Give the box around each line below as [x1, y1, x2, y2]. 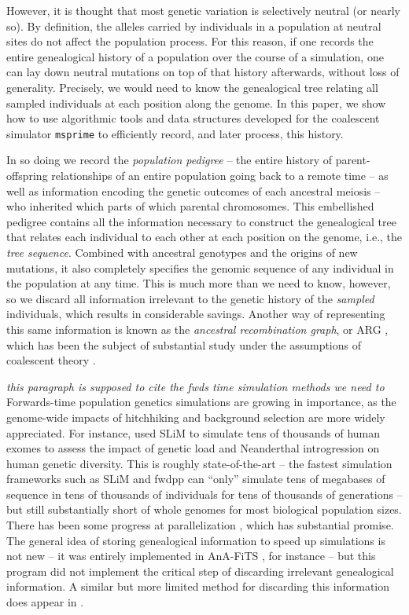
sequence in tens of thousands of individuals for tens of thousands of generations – [6, 485, 403, 502]
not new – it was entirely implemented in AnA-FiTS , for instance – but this [6, 547, 376, 564]
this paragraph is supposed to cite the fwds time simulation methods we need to [6, 378, 385, 394]
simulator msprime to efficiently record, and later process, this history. [6, 125, 344, 141]
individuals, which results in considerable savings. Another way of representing [6, 306, 385, 322]
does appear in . [6, 594, 84, 610]
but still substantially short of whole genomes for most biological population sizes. [6, 501, 402, 518]
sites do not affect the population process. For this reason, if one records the [6, 33, 374, 49]
